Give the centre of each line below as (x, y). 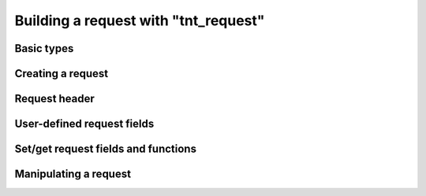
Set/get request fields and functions (106, 149)
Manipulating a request (73, 174)
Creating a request (62, 74)
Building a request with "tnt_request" (140, 20)
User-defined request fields (84, 124)
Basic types (44, 48)
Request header (54, 99)
